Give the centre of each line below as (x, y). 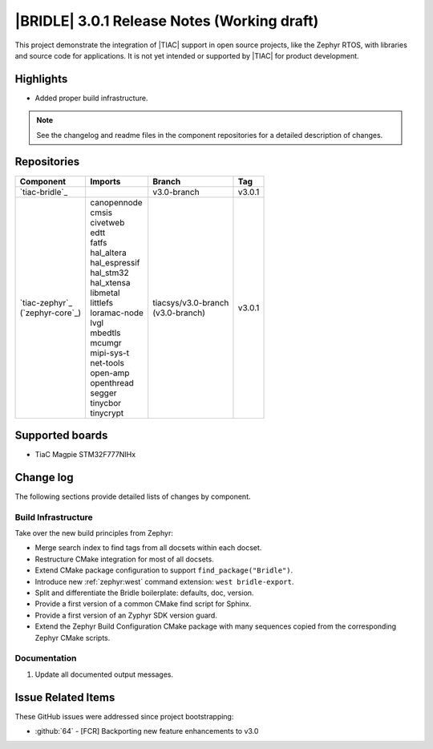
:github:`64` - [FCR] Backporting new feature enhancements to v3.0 (147, 731)
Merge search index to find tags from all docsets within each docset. (148, 548)
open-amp (110, 373)
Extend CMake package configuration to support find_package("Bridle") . (164, 570)
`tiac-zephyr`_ (46, 302)
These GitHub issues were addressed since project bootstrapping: (124, 716)
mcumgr (106, 342)
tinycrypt (107, 413)
